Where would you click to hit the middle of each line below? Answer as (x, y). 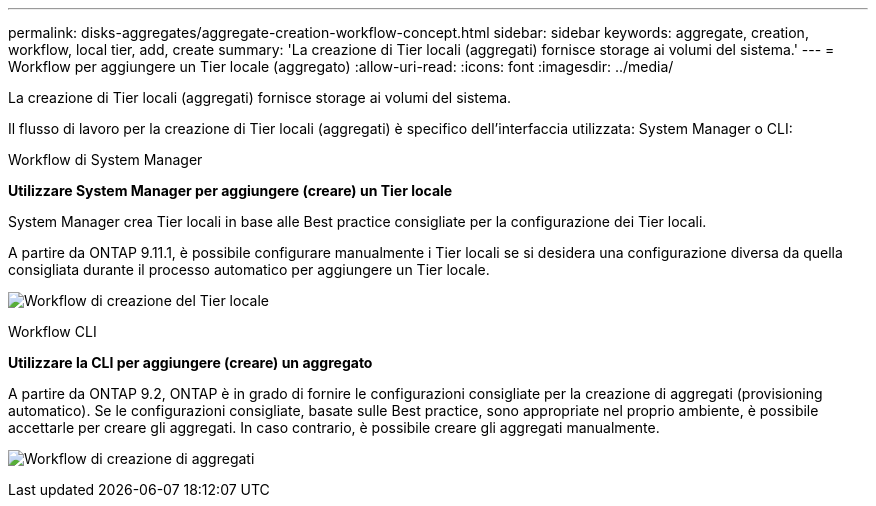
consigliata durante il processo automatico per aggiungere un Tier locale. (249, 269)
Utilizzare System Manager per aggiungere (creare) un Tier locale (230, 190)
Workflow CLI (52, 331)
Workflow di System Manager (105, 159)
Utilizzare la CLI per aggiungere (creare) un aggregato (190, 362)
